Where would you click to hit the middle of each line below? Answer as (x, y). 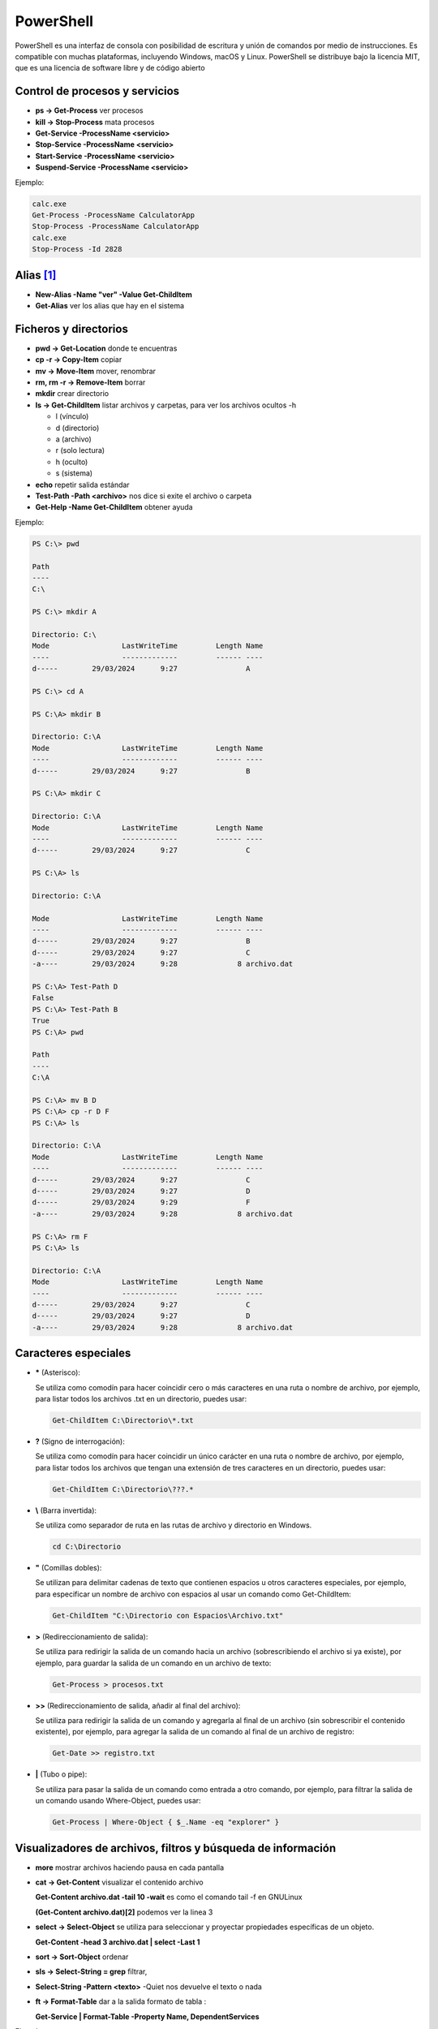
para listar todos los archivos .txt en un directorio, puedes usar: (141, 1399)
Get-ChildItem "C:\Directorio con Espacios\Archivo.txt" (168, 1615)
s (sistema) (74, 473)
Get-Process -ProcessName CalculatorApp (113, 215)
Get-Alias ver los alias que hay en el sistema (110, 306)
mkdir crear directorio (72, 394)
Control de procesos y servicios (97, 91)
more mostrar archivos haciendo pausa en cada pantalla (130, 1867)
